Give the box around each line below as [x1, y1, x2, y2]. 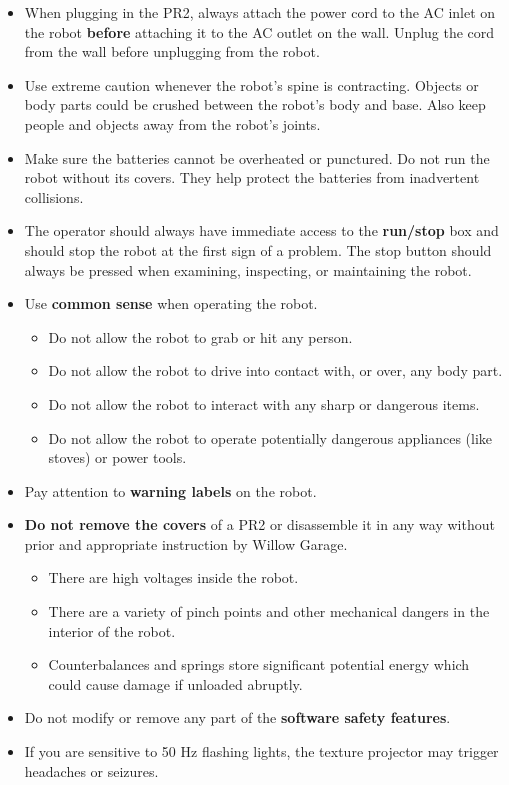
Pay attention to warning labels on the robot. [24, 480, 317, 501]
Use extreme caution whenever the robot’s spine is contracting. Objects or [24, 74, 479, 95]
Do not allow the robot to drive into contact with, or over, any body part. [48, 360, 503, 381]
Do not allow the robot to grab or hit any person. [48, 326, 353, 347]
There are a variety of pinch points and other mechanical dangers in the [48, 601, 490, 622]
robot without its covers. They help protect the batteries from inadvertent [24, 167, 480, 188]
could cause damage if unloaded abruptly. [48, 673, 303, 694]
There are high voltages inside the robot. [48, 567, 299, 588]
